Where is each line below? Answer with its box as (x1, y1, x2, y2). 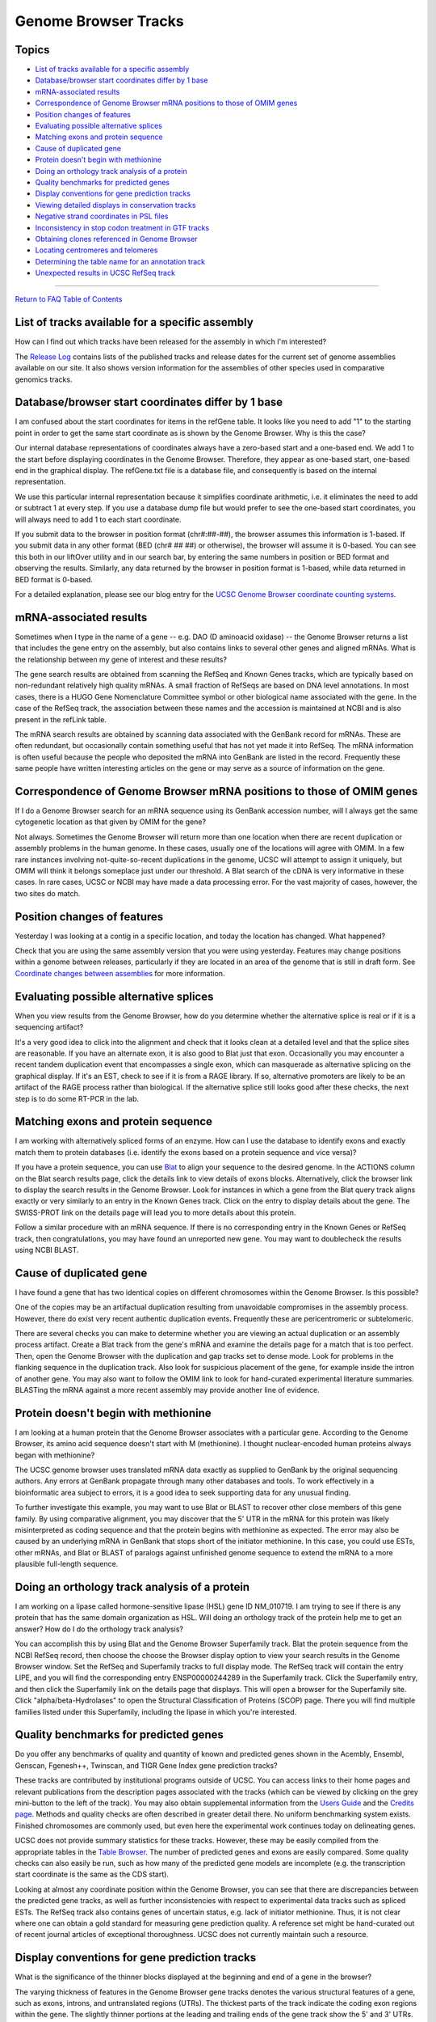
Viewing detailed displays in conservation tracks (35, 200, 196, 209)
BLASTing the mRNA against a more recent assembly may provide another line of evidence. (15, 1385, 320, 1394)
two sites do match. (15, 888, 81, 898)
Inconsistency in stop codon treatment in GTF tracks (35, 222, 210, 232)
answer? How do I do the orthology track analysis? (15, 1624, 183, 1634)
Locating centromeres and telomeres (35, 245, 158, 255)
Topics (15, 43, 50, 57)
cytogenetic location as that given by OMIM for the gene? (15, 817, 206, 827)
